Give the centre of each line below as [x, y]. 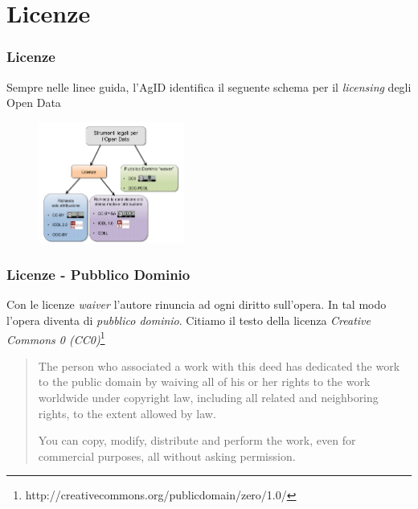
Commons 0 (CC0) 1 [56, 338]
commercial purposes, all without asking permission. [167, 456]
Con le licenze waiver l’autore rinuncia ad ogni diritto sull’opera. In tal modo [197, 304]
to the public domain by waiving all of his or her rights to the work [204, 382]
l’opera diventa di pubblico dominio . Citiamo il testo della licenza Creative [189, 320]
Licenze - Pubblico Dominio [98, 275]
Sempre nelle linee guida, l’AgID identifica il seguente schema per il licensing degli [209, 86]
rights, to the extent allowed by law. [127, 413]
